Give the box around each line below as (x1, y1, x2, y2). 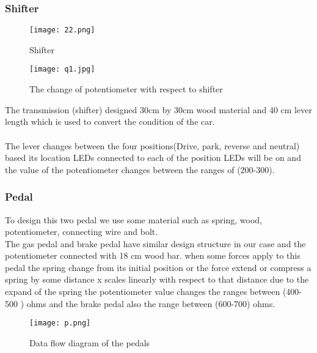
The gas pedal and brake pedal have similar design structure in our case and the (5, 237, 306, 250)
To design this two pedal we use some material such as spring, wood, (5, 213, 262, 226)
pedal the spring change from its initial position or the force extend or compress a (5, 261, 312, 273)
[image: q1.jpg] (29, 65, 95, 74)
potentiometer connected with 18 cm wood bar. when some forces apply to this (5, 249, 301, 262)
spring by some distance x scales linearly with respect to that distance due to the (5, 273, 309, 286)
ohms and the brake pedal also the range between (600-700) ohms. (26, 297, 275, 310)
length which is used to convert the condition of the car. (5, 115, 215, 128)
